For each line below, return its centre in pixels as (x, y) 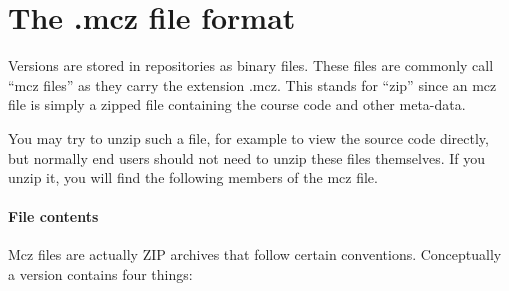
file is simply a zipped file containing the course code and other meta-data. (237, 104)
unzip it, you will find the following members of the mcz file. (193, 177)
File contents (53, 216)
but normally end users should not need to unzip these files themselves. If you (246, 157)
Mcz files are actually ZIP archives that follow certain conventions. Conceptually (255, 254)
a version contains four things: (100, 274)
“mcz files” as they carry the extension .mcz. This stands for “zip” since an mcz (252, 84)
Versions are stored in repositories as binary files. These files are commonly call (251, 65)
